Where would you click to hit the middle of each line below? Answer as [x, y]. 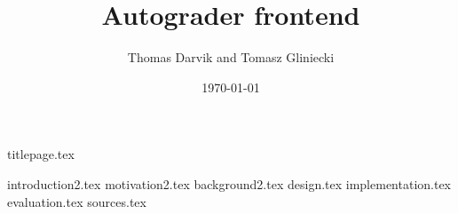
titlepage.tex [41, 154]
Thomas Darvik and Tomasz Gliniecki [231, 57]
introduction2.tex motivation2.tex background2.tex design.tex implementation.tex [229, 183]
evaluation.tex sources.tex [77, 201]
